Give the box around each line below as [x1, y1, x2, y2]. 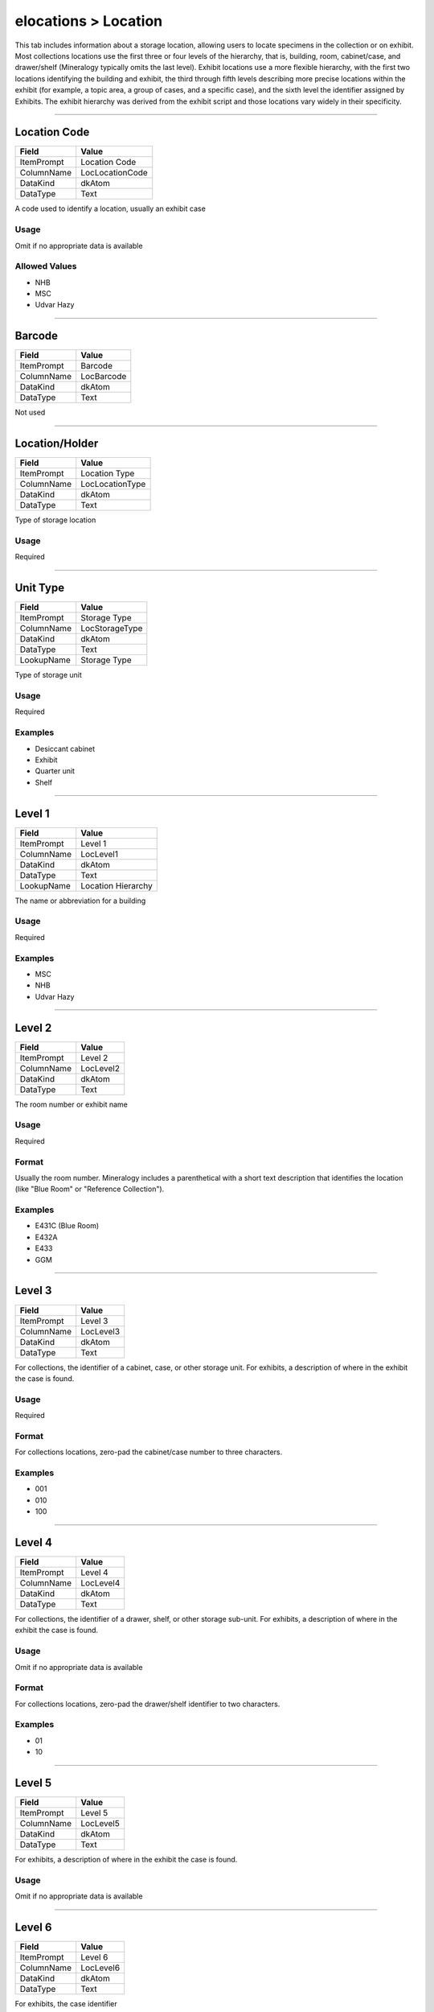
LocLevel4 [80, 1577, 121, 1589]
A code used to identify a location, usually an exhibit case [14, 204, 207, 213]
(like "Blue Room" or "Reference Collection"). [14, 1184, 165, 1194]
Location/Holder [14, 437, 99, 451]
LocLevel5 [80, 1818, 120, 1829]
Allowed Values [14, 261, 77, 272]
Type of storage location [14, 515, 96, 525]
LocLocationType [80, 479, 146, 490]
